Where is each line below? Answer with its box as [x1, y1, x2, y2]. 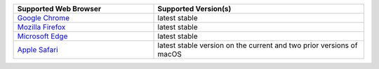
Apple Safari [17, 45, 59, 54]
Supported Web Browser [17, 4, 102, 13]
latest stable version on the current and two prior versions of [157, 40, 358, 50]
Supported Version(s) [157, 4, 232, 13]
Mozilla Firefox [17, 22, 66, 31]
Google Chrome [17, 13, 70, 22]
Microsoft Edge [17, 31, 68, 41]
